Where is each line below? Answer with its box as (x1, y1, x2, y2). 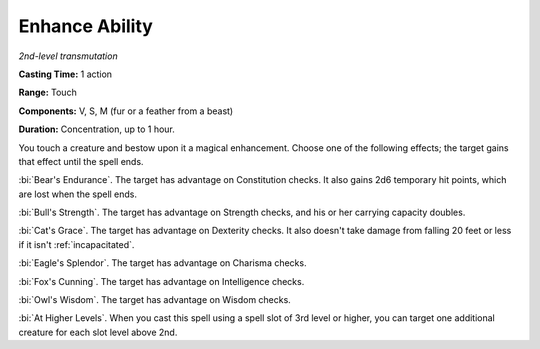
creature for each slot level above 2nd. (18, 326, 178, 338)
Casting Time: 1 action (18, 68, 113, 80)
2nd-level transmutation (18, 50, 119, 62)
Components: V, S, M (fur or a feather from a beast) (18, 105, 234, 117)
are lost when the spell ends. (18, 188, 138, 200)
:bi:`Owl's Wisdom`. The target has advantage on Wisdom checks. (18, 294, 292, 306)
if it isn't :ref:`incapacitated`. (18, 238, 135, 250)
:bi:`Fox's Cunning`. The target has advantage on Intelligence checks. (18, 275, 305, 287)
